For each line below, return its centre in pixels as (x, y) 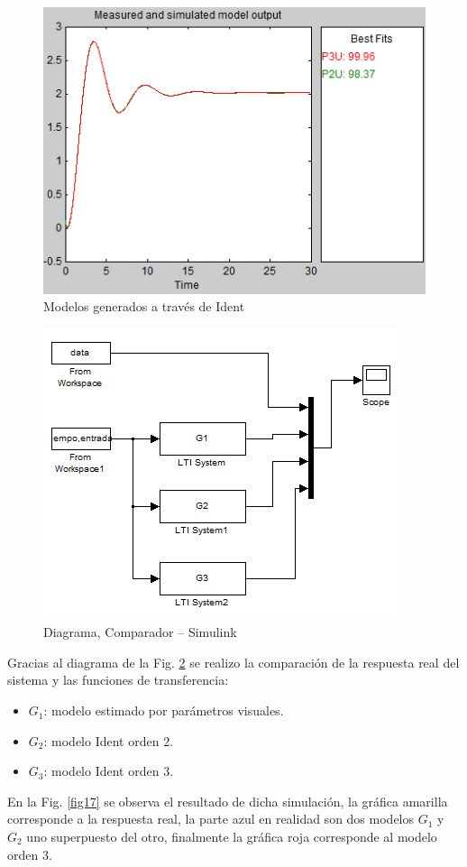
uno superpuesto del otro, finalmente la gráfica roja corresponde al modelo (232, 837)
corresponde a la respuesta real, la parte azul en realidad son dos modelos (211, 819)
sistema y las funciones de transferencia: (118, 680)
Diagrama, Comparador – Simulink (140, 632)
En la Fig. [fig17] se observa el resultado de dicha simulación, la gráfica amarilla (228, 801)
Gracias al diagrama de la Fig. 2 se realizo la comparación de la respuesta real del (233, 662)
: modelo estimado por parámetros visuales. (164, 710)
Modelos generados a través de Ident (144, 306)
